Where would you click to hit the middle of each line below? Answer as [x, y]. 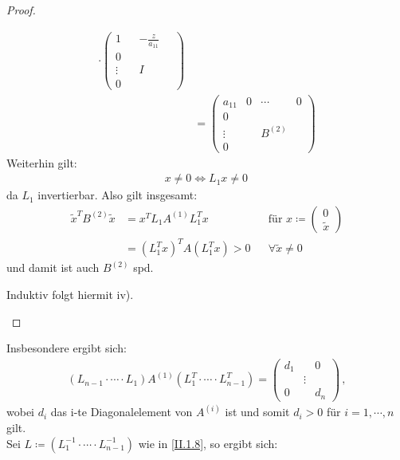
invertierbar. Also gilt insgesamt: [118, 195]
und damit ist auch [53, 267]
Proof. [21, 10]
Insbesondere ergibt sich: [67, 348]
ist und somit [257, 412]
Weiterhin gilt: [42, 162]
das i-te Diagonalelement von [122, 412]
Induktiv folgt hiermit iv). [70, 295]
